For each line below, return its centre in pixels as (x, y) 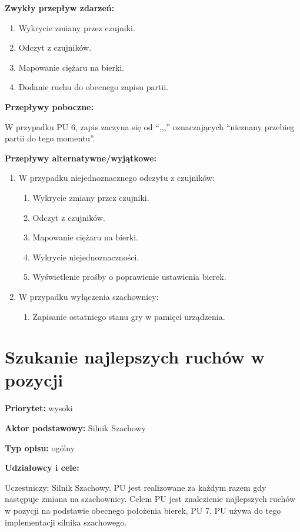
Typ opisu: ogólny (40, 447)
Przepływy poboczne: (49, 106)
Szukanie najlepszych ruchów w (135, 357)
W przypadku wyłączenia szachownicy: (89, 296)
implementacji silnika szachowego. (66, 522)
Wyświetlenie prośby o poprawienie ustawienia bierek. (129, 277)
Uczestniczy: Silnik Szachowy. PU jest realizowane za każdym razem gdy (136, 487)
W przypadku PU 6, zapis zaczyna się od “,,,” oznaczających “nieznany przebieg (150, 126)
